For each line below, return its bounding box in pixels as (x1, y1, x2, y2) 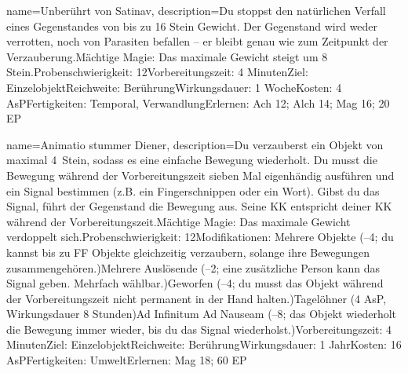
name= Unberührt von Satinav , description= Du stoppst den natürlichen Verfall (6, 2, 386, 18)
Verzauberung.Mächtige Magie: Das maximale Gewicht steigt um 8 (6, 48, 328, 64)
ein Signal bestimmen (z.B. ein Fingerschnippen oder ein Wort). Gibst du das (6, 182, 380, 199)
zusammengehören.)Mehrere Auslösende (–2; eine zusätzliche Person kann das (6, 259, 380, 276)
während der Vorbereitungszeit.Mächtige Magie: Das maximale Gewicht (6, 213, 351, 229)
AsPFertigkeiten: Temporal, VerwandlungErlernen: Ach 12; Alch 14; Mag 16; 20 (6, 94, 390, 111)
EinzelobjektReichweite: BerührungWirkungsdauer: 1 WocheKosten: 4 (6, 79, 342, 95)
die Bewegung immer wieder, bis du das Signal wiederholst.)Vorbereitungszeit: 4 (6, 320, 392, 337)
